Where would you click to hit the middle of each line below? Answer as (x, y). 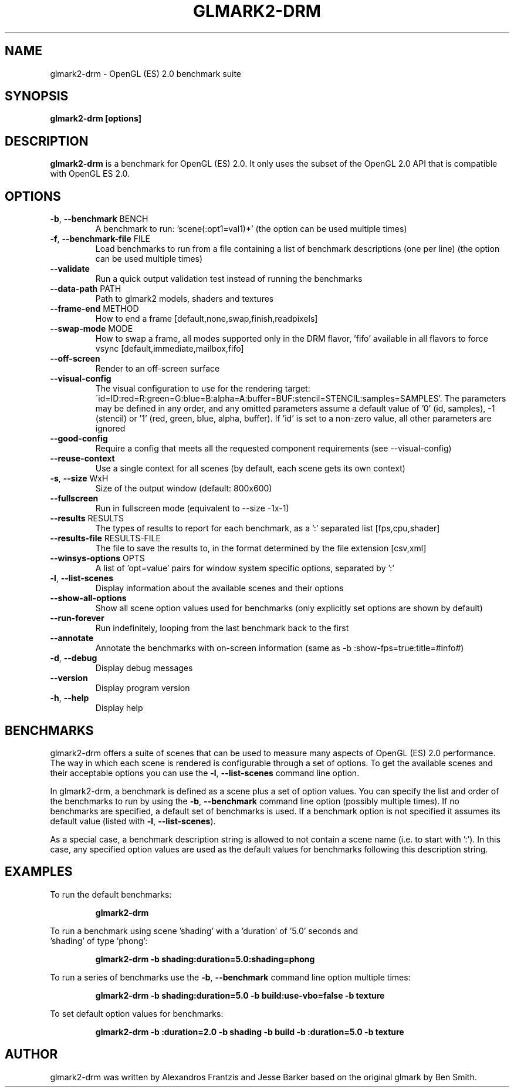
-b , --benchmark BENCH (99, 219)
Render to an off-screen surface (158, 369)
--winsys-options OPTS (97, 558)
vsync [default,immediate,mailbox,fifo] (170, 349)
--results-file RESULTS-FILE (105, 538)
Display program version (143, 688)
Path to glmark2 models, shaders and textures (185, 299)
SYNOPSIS (37, 96)
